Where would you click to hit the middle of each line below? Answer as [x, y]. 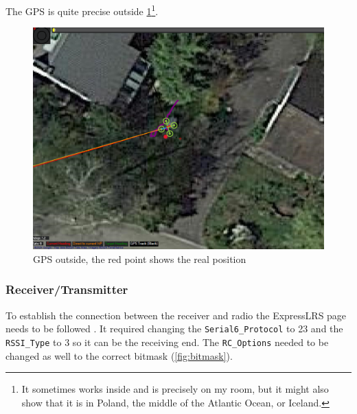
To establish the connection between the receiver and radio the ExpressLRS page [176, 315]
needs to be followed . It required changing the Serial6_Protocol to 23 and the [174, 329]
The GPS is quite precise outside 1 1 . [82, 10]
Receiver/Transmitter [67, 289]
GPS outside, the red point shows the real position [140, 258]
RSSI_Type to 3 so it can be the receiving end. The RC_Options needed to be [167, 342]
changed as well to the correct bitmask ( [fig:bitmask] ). [119, 355]
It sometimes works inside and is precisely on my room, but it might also [175, 389]
